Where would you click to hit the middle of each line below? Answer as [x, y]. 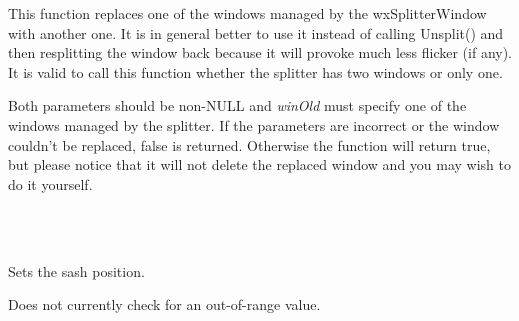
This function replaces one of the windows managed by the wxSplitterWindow [247, 13]
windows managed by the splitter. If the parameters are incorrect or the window [254, 124]
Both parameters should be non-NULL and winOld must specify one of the [237, 105]
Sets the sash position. [76, 270]
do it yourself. [50, 183]
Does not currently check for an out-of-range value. [164, 304]
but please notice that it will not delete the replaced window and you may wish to [260, 164]
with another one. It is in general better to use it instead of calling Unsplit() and [256, 32]
